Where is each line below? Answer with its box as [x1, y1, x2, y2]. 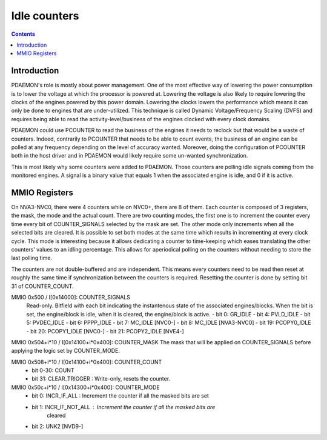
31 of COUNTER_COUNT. [11, 282, 74, 290]
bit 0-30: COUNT [31, 367, 74, 374]
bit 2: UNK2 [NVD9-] [31, 423, 84, 430]
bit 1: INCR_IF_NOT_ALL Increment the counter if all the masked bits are [31, 403, 216, 410]
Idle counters [11, 9, 79, 22]
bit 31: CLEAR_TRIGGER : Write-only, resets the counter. [31, 375, 171, 382]
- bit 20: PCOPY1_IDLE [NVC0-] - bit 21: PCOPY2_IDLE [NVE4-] [26, 327, 184, 335]
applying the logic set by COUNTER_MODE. [11, 347, 121, 355]
